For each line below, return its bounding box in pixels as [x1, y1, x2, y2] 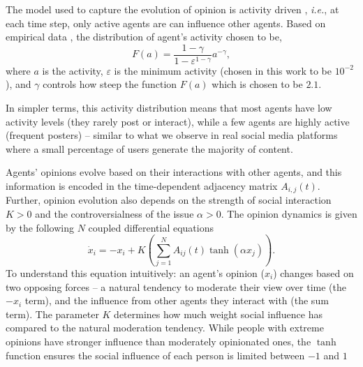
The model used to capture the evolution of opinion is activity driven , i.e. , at [6, 2, 339, 16]
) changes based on [273, 265, 354, 280]
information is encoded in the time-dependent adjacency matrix [6, 179, 278, 193]
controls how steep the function [43, 77, 177, 91]
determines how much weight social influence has [114, 306, 323, 321]
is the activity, [42, 63, 103, 77]
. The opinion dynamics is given [221, 207, 357, 221]
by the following [6, 220, 75, 234]
